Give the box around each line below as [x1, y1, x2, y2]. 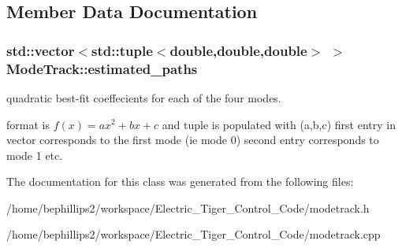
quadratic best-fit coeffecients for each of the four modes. [6, 89, 281, 105]
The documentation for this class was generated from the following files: [6, 173, 354, 190]
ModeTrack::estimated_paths [6, 58, 198, 78]
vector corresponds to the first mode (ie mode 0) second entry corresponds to [6, 131, 379, 148]
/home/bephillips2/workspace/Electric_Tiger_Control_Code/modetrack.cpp [6, 226, 381, 242]
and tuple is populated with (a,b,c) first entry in [162, 116, 396, 132]
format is [6, 116, 50, 132]
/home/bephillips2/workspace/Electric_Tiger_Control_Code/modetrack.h [6, 199, 370, 216]
